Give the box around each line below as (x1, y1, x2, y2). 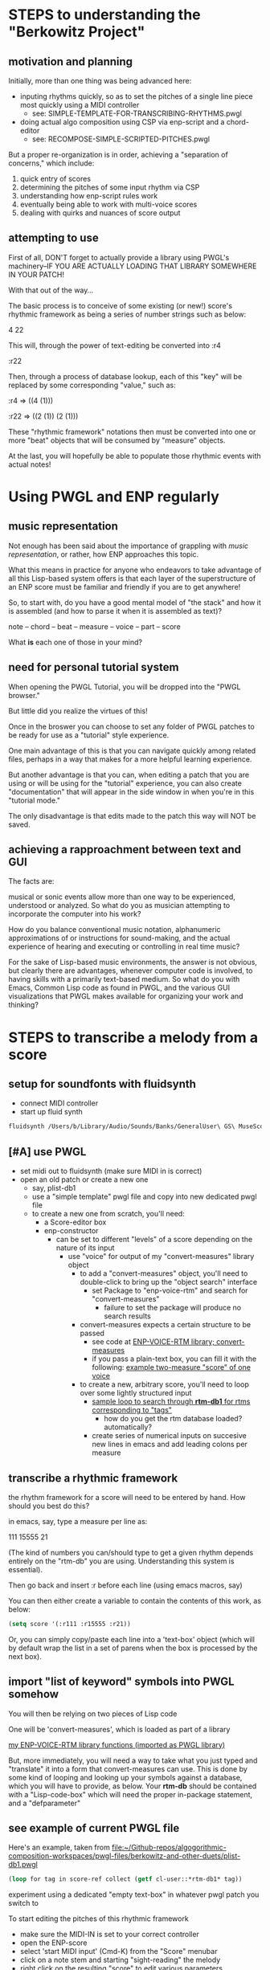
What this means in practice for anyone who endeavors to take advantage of (8, 565, 262, 574)
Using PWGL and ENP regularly (8, 488, 219, 505)
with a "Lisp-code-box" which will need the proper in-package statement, (8, 1789, 253, 1799)
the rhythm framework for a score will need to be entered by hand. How (8, 1492, 246, 1502)
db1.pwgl (8, 1860, 38, 1870)
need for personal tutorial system (8, 660, 179, 674)
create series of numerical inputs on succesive (92, 1431, 247, 1441)
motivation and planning (8, 55, 133, 68)
